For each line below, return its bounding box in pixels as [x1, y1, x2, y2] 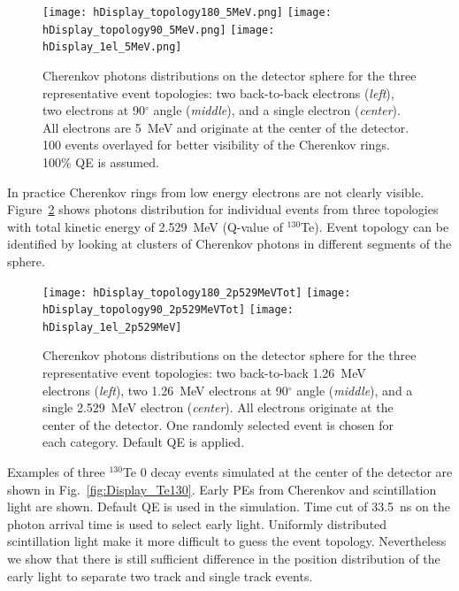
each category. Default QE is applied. [42, 433, 245, 451]
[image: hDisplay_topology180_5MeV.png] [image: [42, 6, 332, 19]
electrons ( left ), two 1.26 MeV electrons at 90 [42, 380, 288, 399]
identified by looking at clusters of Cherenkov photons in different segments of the [7, 234, 452, 253]
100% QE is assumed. [42, 152, 159, 171]
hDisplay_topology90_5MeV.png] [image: [42, 23, 275, 36]
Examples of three [7, 463, 105, 481]
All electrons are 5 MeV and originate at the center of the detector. [42, 118, 409, 136]
